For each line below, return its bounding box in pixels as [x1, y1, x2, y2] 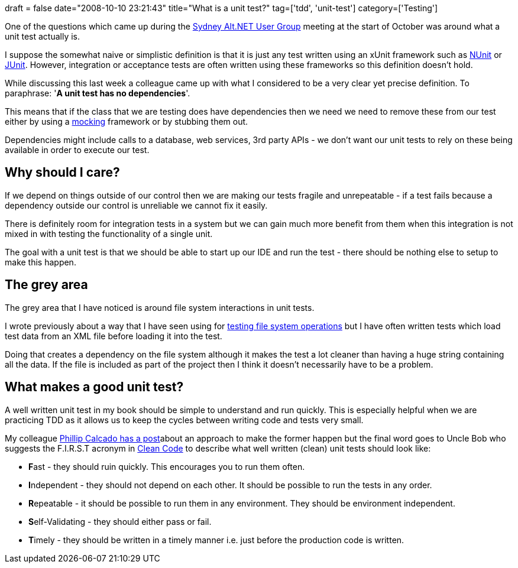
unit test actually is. [5, 31, 80, 41]
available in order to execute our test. [5, 145, 150, 155]
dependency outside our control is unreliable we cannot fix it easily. [5, 200, 268, 210]
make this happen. [5, 257, 76, 267]
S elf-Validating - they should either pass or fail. [28, 516, 212, 527]
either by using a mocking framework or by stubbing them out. [5, 116, 248, 126]
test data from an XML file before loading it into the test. [5, 330, 222, 341]
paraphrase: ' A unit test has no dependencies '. [5, 88, 190, 98]
